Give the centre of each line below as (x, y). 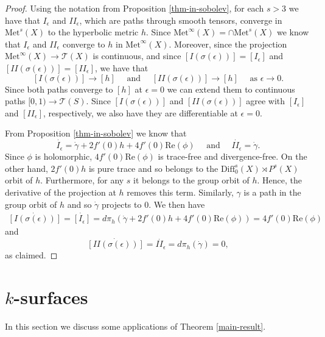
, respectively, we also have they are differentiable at (141, 112)
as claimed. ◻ (31, 255)
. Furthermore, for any (82, 180)
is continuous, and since (137, 56)
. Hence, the (280, 180)
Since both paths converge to (59, 89)
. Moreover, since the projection (228, 44)
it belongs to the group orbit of (191, 180)
